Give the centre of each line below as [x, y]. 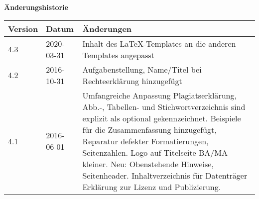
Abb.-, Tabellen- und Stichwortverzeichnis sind [164, 106]
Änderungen [107, 28]
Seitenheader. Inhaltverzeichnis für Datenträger [165, 175]
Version [23, 28]
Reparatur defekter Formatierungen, [145, 141]
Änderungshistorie [36, 7]
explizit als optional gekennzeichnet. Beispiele [162, 118]
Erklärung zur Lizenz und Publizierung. [152, 187]
